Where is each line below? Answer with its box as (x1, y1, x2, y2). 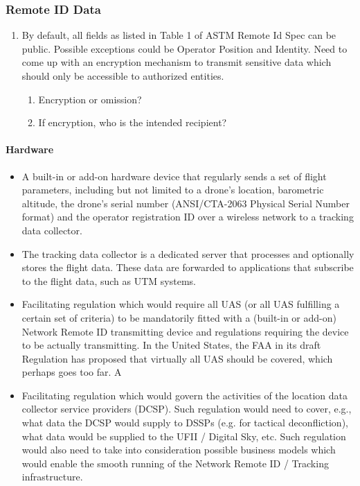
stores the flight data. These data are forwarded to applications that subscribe (21, 260, 354, 275)
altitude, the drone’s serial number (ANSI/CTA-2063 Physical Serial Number (21, 196, 350, 210)
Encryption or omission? (38, 92, 142, 106)
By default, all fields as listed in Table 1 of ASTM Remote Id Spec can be (21, 28, 336, 42)
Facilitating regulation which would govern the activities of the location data (21, 388, 348, 402)
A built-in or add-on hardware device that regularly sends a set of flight (21, 168, 327, 183)
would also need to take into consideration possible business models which (21, 442, 336, 457)
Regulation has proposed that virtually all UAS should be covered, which (21, 351, 333, 365)
